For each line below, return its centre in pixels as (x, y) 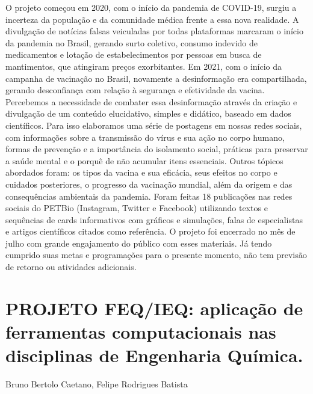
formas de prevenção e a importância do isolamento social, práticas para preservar (157, 149)
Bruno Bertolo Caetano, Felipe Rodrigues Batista (97, 384)
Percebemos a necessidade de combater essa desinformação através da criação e (151, 101)
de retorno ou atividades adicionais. (71, 267)
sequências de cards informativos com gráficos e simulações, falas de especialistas (154, 219)
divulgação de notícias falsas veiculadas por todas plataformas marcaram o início (154, 31)
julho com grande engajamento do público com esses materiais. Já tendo (139, 243)
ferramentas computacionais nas (141, 332)
